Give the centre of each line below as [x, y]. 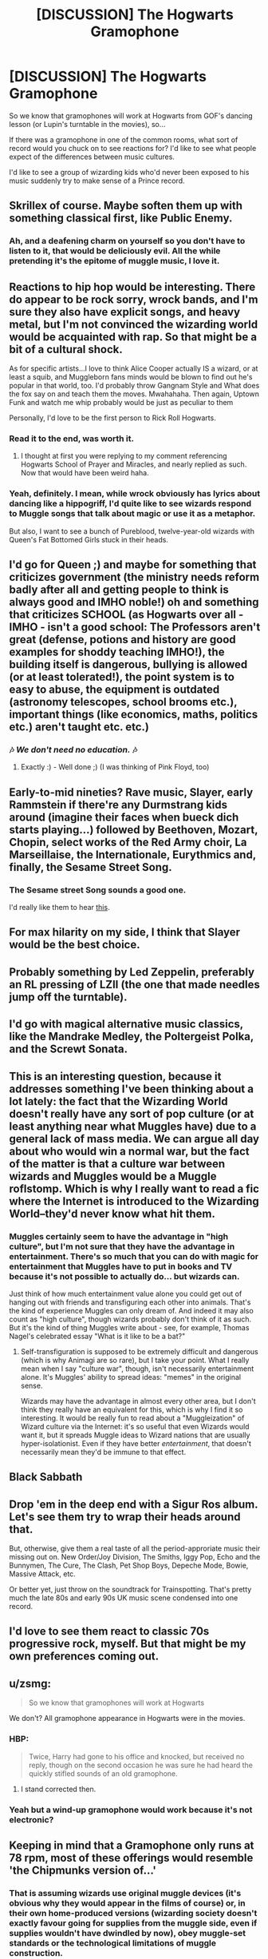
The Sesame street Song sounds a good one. [98, 890]
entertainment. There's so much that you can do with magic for [134, 1256]
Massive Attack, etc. [43, 1574]
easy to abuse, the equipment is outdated [114, 690]
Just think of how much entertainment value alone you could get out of [126, 1293]
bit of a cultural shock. [66, 349]
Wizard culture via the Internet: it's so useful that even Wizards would [135, 1426]
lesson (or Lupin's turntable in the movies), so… [87, 124]
